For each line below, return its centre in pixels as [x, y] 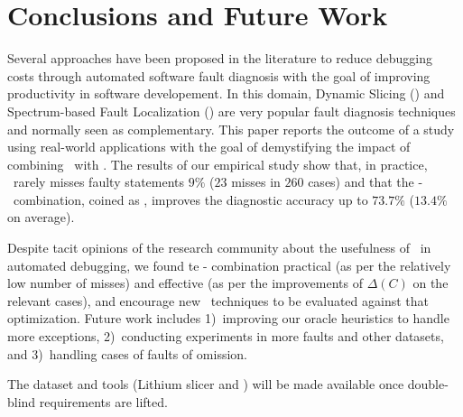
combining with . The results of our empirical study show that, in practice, [218, 164]
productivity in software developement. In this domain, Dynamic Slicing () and [226, 93]
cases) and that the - [366, 182]
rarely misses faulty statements [99, 182]
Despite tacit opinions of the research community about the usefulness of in [219, 248]
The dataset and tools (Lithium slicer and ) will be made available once [206, 384]
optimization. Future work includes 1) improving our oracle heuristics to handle [228, 318]
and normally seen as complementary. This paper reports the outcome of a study [231, 129]
